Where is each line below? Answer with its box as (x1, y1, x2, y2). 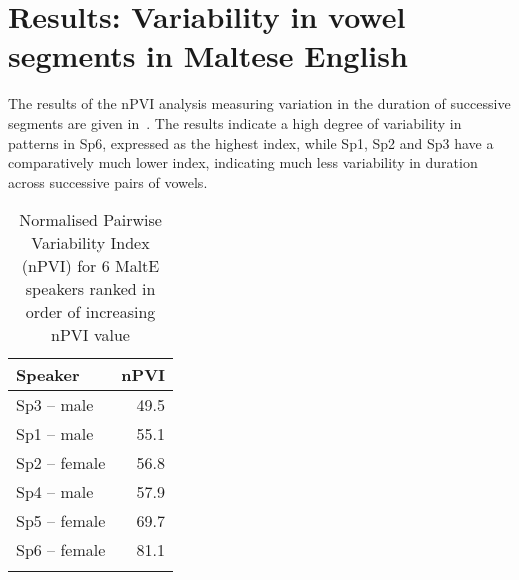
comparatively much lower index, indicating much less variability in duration (8, 152, 478, 173)
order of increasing (25, 300, 156, 324)
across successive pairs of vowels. (8, 171, 208, 192)
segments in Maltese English (8, 35, 408, 76)
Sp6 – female (16, 538, 106, 562)
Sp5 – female (16, 509, 106, 533)
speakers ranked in (25, 277, 156, 301)
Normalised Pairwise (19, 208, 162, 232)
